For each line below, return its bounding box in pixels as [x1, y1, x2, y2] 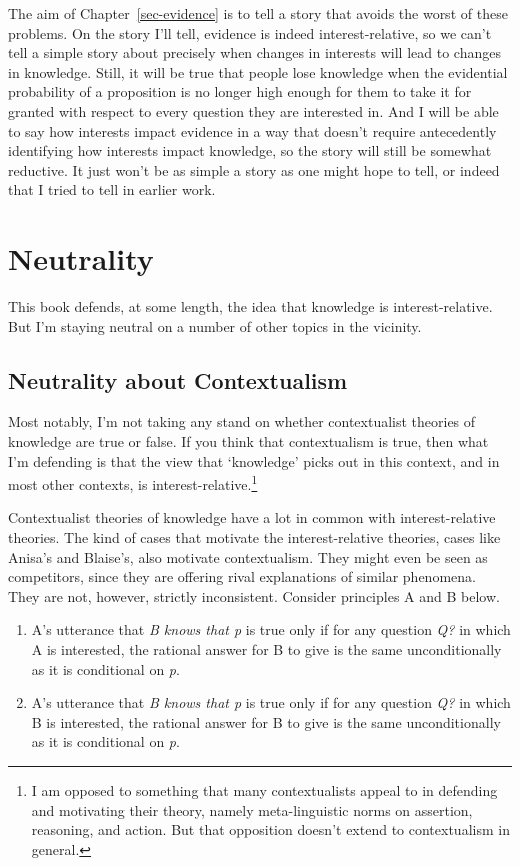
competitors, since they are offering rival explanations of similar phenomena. [8, 566, 476, 587]
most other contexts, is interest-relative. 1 [8, 471, 258, 494]
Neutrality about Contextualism [8, 364, 348, 395]
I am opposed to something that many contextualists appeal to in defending [31, 780, 498, 801]
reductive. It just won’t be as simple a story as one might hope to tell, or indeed [8, 159, 500, 180]
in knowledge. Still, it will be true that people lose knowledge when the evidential [8, 61, 508, 82]
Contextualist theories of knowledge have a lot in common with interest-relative [8, 507, 496, 528]
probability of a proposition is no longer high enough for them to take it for [8, 81, 472, 102]
